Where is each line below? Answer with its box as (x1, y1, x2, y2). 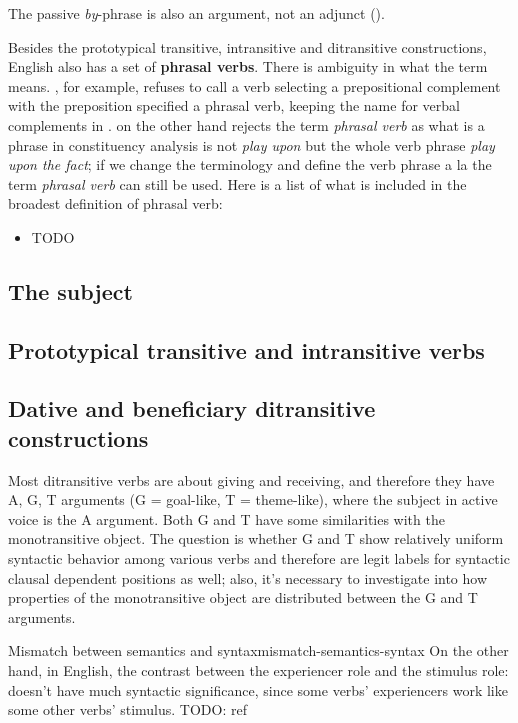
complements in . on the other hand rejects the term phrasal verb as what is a (8, 114, 485, 135)
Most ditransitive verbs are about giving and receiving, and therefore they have (8, 469, 495, 490)
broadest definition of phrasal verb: (8, 193, 223, 214)
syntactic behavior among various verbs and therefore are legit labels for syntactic (8, 548, 510, 569)
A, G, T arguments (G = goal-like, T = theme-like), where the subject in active (8, 489, 498, 510)
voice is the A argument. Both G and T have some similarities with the (8, 508, 445, 529)
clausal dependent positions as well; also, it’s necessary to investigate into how (8, 567, 488, 588)
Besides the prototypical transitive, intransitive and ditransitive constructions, (8, 36, 487, 57)
